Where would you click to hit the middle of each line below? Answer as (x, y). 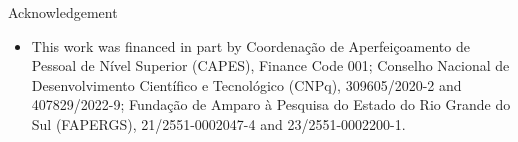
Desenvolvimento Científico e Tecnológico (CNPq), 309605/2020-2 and (246, 84)
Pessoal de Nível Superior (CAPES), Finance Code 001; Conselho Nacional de (270, 65)
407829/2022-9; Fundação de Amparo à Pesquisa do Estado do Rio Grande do (271, 104)
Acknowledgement (63, 12)
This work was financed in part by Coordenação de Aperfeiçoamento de (250, 45)
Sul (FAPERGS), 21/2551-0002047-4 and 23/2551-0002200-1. (218, 123)
